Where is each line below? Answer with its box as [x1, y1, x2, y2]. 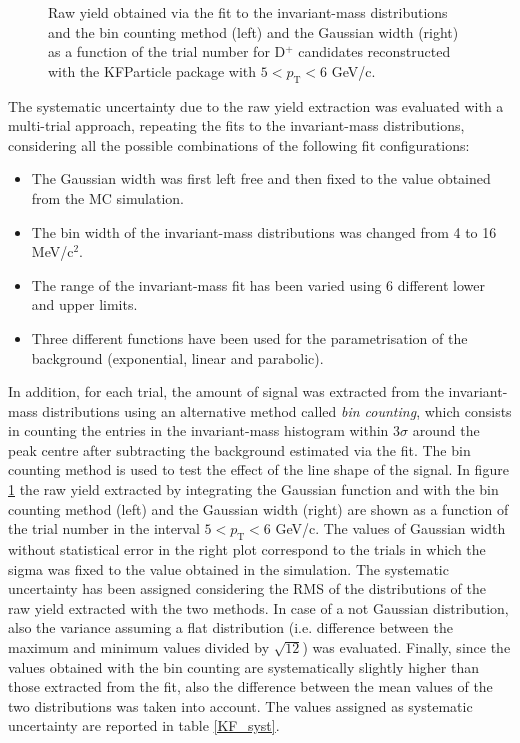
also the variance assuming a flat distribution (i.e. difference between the [8, 617, 453, 638]
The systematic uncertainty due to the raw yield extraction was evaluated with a [8, 95, 504, 116]
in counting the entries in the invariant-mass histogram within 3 [8, 420, 401, 441]
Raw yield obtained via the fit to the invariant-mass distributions [48, 2, 448, 22]
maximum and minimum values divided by [8, 637, 270, 658]
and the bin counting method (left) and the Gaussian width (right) [48, 21, 459, 42]
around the [412, 420, 480, 441]
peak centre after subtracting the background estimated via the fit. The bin [8, 439, 471, 460]
